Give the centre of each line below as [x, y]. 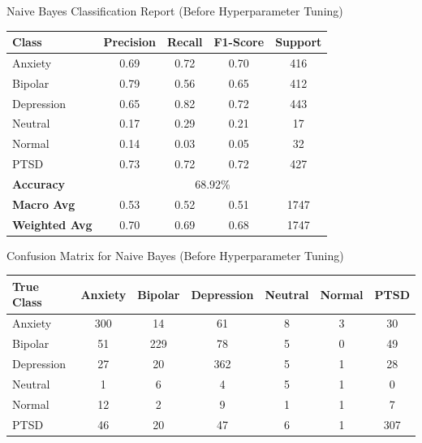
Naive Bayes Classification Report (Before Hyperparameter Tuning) [175, 11]
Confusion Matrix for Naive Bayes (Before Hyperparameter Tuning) [175, 255]
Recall [185, 42]
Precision [130, 42]
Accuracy [39, 184]
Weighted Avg [52, 224]
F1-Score [239, 42]
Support [299, 42]
